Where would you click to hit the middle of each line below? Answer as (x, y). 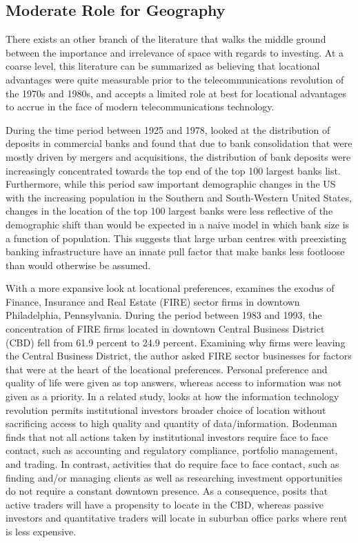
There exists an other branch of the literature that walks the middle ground (166, 39)
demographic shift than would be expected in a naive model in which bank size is (178, 224)
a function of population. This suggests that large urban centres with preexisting (176, 238)
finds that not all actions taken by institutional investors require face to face (167, 436)
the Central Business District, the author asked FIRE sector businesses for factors (179, 356)
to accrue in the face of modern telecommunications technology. (140, 107)
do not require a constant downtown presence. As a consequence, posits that (167, 491)
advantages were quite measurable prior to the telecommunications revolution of (175, 79)
